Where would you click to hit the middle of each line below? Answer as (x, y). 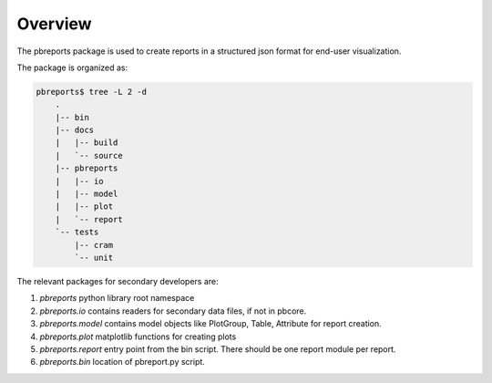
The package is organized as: (72, 67)
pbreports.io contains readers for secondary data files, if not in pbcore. (173, 311)
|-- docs (75, 130)
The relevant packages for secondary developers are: (118, 281)
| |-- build (87, 143)
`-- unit (94, 258)
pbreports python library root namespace (117, 298)
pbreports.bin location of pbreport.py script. (122, 362)
